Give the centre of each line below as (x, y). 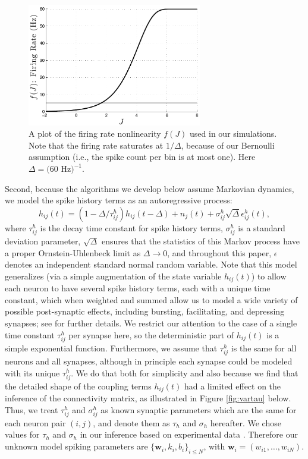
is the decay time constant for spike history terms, (131, 227)
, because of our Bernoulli (228, 145)
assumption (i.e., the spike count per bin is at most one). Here (142, 157)
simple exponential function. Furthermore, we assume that (111, 348)
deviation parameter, (43, 241)
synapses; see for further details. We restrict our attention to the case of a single (151, 323)
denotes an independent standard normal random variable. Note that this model (151, 264)
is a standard (262, 227)
